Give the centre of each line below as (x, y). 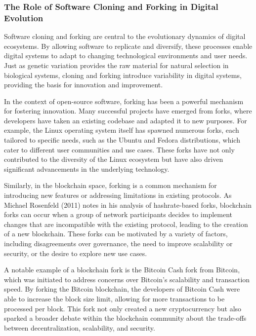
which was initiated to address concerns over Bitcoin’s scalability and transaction (127, 279)
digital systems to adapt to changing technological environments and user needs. (126, 56)
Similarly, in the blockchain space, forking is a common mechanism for (110, 185)
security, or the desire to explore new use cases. (76, 253)
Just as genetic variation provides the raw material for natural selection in (116, 65)
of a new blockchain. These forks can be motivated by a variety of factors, (116, 234)
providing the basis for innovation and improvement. (84, 85)
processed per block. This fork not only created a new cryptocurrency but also (123, 308)
